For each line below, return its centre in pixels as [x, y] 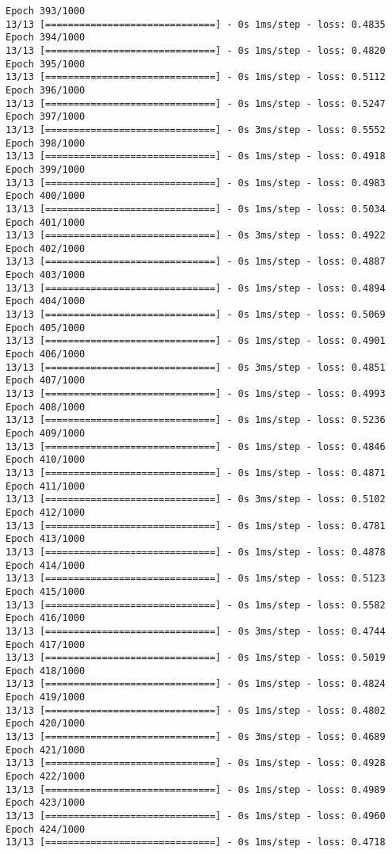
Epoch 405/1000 [46, 328]
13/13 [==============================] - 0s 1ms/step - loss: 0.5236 [196, 420]
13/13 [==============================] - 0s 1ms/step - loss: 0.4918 [196, 156]
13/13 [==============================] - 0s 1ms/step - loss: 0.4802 [196, 710]
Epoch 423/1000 [46, 803]
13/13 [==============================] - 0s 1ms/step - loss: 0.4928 [196, 763]
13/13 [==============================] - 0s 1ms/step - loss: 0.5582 [196, 605]
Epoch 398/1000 [46, 143]
